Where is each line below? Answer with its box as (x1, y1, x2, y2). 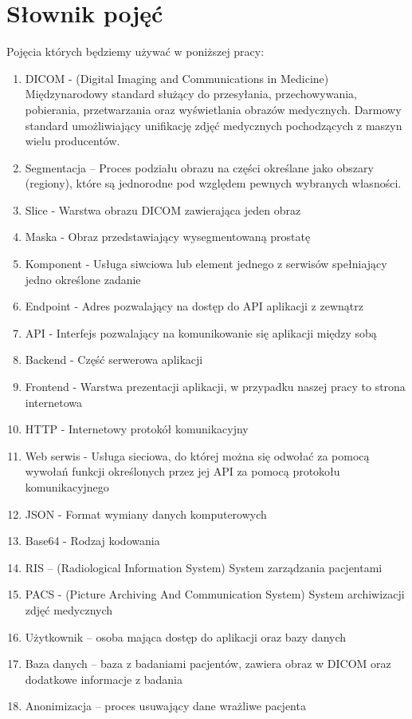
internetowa (25, 393, 83, 410)
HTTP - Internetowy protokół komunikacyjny (25, 421, 249, 437)
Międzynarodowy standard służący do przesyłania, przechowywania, (25, 85, 358, 102)
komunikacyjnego (25, 479, 109, 495)
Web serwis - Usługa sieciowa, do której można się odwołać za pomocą (25, 447, 370, 464)
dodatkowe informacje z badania (25, 670, 183, 687)
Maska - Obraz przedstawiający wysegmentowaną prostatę (25, 228, 311, 245)
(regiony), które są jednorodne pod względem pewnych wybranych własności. (25, 175, 402, 192)
